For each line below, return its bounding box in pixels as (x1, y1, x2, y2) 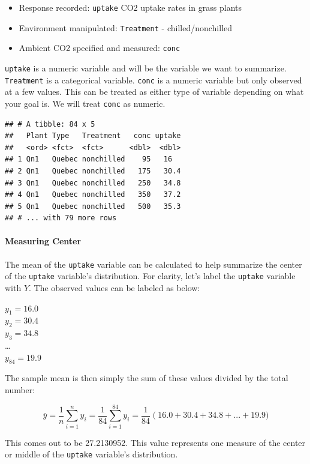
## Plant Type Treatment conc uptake (5, 131, 181, 140)
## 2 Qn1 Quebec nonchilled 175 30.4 (5, 166, 181, 175)
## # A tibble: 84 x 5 (5, 119, 95, 128)
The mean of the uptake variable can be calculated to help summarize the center (5, 258, 302, 270)
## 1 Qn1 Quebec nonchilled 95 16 (5, 155, 173, 164)
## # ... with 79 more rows (5, 214, 117, 223)
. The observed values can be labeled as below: (29, 281, 200, 294)
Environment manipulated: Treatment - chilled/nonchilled (19, 21, 233, 34)
